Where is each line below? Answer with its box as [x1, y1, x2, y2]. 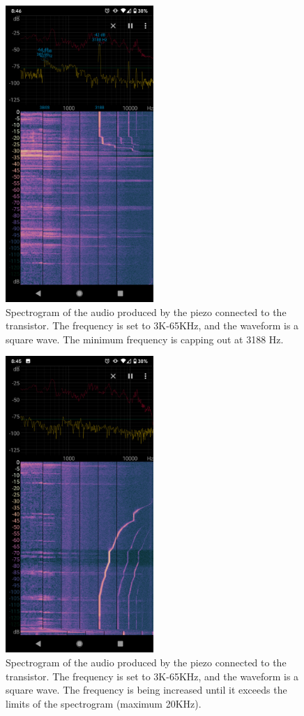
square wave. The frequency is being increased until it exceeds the [6, 682, 287, 697]
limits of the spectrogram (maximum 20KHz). [6, 696, 202, 710]
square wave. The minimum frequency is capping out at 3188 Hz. [6, 331, 284, 346]
